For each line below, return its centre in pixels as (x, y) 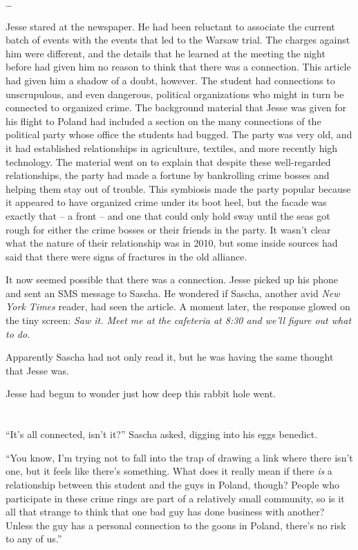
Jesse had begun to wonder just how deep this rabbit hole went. (141, 393)
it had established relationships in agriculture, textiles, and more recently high (172, 148)
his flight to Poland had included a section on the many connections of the (163, 121)
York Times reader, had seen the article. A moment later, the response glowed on (178, 306)
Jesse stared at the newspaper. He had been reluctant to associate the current (170, 26)
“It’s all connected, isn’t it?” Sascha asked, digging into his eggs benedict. (162, 434)
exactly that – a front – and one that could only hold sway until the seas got (168, 215)
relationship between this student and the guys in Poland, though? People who (172, 484)
